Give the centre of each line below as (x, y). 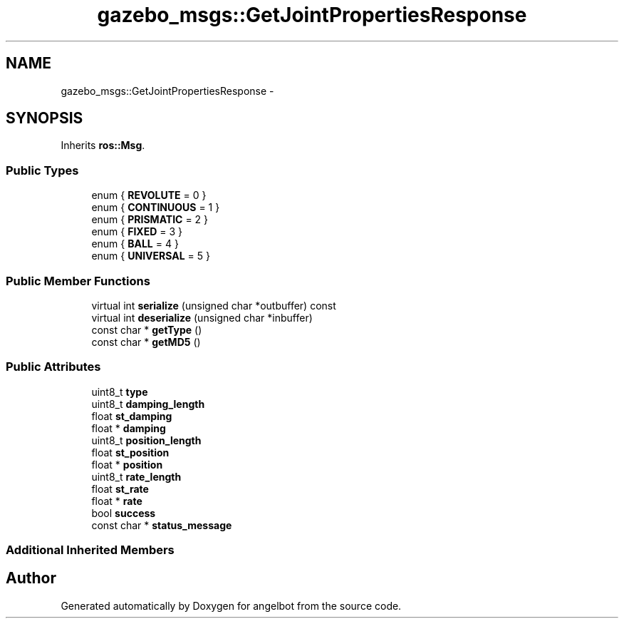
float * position (127, 464)
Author (31, 578)
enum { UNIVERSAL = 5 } (151, 256)
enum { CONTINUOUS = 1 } (156, 208)
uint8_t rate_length (136, 476)
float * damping (129, 428)
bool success (124, 513)
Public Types (42, 170)
